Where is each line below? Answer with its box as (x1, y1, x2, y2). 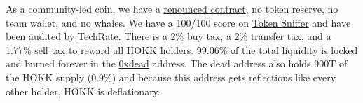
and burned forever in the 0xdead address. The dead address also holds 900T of (6, 56, 348, 71)
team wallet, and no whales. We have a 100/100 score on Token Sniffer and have (6, 15, 351, 29)
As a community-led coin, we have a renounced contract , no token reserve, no (6, 1, 338, 15)
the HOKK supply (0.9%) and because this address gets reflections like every (6, 69, 336, 84)
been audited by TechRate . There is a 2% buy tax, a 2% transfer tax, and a (6, 29, 331, 43)
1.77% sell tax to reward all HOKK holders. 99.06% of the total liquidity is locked (6, 42, 358, 57)
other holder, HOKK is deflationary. (6, 83, 160, 98)
